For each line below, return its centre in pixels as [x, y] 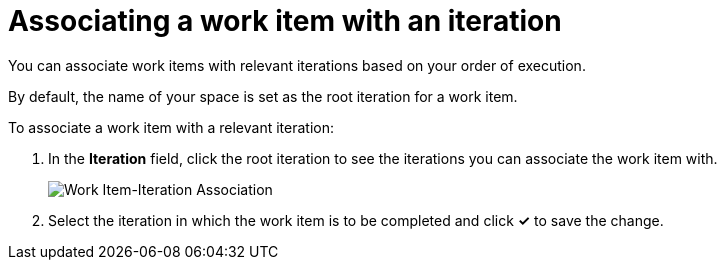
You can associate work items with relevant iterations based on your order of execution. [297, 65]
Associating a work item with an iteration [285, 21]
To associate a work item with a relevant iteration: [171, 127]
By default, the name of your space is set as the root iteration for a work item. [263, 96]
